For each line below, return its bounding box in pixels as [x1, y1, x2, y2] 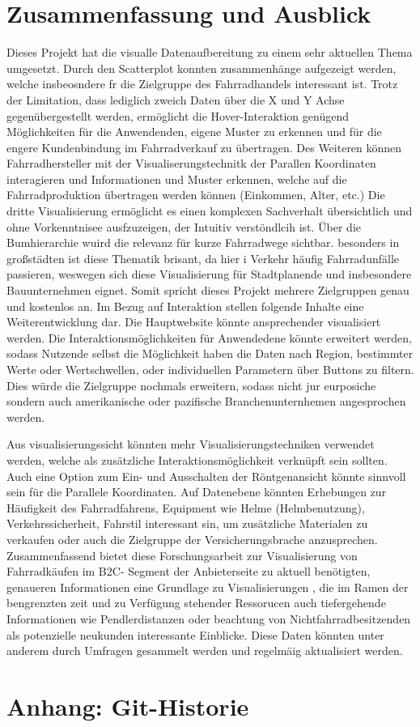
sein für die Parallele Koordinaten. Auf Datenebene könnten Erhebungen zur [6, 483, 387, 500]
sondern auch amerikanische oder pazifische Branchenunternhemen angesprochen [6, 393, 406, 410]
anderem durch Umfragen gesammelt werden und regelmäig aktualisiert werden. [6, 642, 403, 659]
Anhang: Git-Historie [6, 689, 249, 722]
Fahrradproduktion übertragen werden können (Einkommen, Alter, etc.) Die [6, 186, 385, 203]
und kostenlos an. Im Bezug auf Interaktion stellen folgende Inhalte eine [6, 297, 364, 314]
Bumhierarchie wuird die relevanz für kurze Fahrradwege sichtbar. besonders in [6, 234, 400, 251]
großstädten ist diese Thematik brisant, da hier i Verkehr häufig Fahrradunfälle [6, 249, 399, 266]
